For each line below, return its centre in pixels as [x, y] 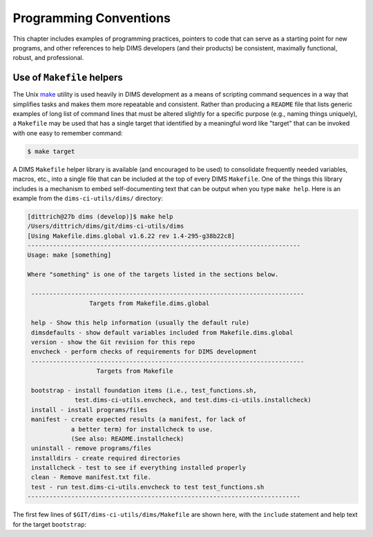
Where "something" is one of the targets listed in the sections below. [153, 275]
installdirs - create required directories [106, 458]
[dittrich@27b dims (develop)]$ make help [100, 216]
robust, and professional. [48, 58]
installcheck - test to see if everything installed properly [139, 468]
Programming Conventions [92, 18]
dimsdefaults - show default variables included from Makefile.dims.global [162, 332]
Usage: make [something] [69, 255]
